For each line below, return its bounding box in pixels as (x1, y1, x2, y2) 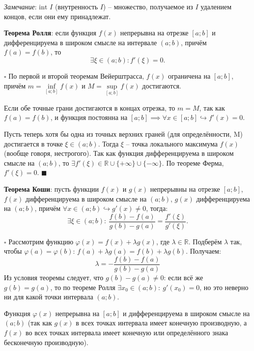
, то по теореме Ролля (50, 282, 115, 292)
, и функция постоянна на (50, 112, 128, 122)
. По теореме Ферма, (162, 157, 224, 168)
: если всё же (164, 272, 203, 283)
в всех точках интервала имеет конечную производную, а (76, 318, 247, 328)
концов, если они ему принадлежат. (4, 11, 111, 21)
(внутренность (55, 1, 98, 11)
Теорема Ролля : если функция (4, 28, 97, 38)
